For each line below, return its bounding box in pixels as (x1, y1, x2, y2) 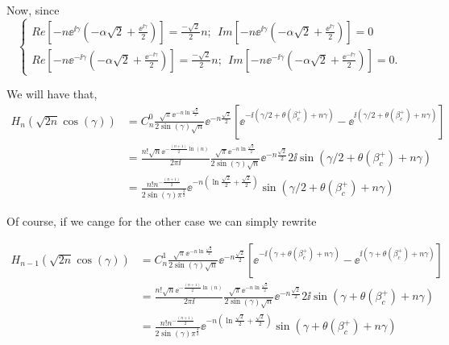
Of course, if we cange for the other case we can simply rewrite (6, 213, 317, 230)
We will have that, (6, 85, 98, 102)
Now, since (6, 2, 60, 18)
